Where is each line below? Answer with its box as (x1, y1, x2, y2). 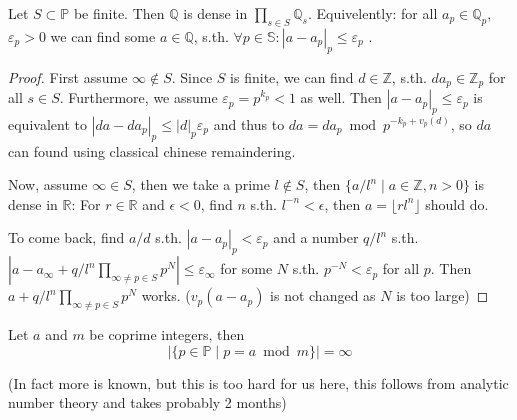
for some (220, 258, 273, 279)
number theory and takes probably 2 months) (8, 392, 287, 413)
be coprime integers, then (89, 324, 245, 345)
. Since (171, 66, 213, 87)
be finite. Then (73, 3, 165, 23)
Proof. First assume (8, 66, 128, 87)
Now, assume (8, 174, 88, 195)
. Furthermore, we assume (59, 87, 218, 108)
